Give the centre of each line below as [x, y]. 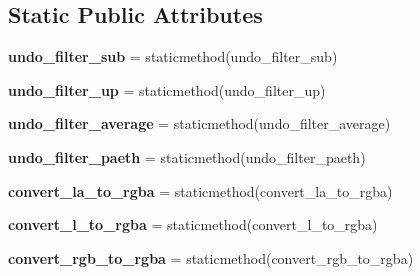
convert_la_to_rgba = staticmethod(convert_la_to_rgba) [200, 190]
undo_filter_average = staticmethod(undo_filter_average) [199, 123]
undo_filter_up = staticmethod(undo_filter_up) [167, 89]
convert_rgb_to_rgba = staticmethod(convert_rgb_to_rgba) [211, 257]
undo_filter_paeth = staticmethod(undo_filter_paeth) [187, 156]
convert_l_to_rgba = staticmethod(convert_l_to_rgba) [193, 224]
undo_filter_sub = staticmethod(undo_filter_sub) [173, 56]
